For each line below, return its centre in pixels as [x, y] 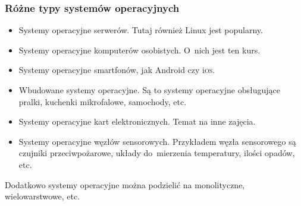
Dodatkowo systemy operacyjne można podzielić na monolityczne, [125, 184]
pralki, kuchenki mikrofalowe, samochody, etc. [103, 101]
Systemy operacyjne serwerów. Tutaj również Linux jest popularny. [141, 30]
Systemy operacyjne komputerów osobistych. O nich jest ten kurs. [139, 50]
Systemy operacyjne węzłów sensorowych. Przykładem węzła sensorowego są [157, 141]
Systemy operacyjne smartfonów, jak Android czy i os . [117, 70]
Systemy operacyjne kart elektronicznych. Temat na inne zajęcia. [137, 121]
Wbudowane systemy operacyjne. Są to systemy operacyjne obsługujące [149, 90]
